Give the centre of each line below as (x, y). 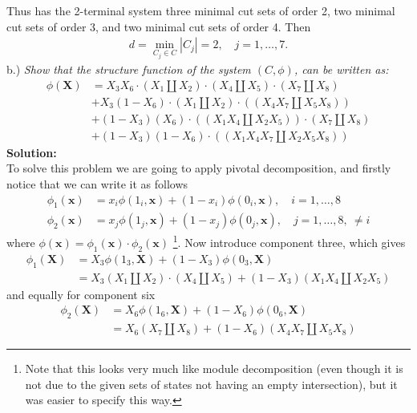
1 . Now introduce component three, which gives (289, 241)
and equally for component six (81, 294)
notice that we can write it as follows (97, 183)
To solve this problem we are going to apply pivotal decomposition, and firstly (199, 168)
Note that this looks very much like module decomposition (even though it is (214, 368)
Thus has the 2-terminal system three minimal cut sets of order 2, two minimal (201, 10)
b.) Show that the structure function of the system (129, 69)
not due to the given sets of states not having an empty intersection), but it (211, 384)
